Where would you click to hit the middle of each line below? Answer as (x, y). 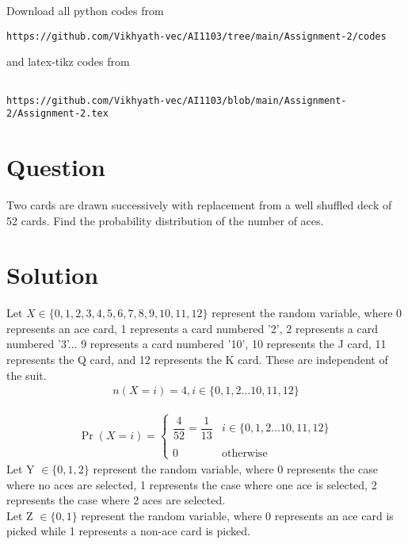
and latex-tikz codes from (68, 61)
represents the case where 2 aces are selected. (116, 500)
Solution (53, 275)
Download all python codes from (85, 10)
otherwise (244, 453)
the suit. (27, 375)
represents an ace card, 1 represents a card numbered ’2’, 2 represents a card (193, 328)
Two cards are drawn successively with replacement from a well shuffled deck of (199, 204)
